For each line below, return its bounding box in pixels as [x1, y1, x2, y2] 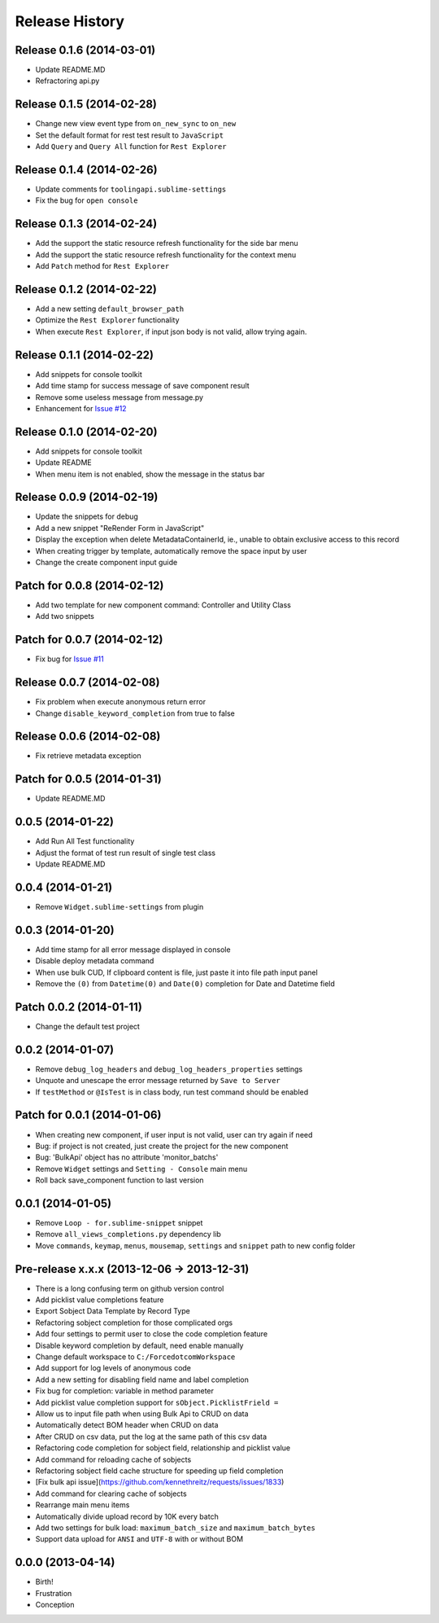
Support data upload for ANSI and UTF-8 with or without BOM [35, 1534, 244, 1544]
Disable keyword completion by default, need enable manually [35, 1340, 244, 1350]
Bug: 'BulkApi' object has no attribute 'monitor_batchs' [35, 1152, 219, 1162]
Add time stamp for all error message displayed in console [35, 945, 231, 954]
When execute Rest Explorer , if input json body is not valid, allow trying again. [35, 327, 307, 336]
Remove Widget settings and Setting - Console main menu [35, 1164, 248, 1173]
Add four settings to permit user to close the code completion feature [35, 1329, 268, 1339]
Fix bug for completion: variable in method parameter [35, 1386, 215, 1396]
